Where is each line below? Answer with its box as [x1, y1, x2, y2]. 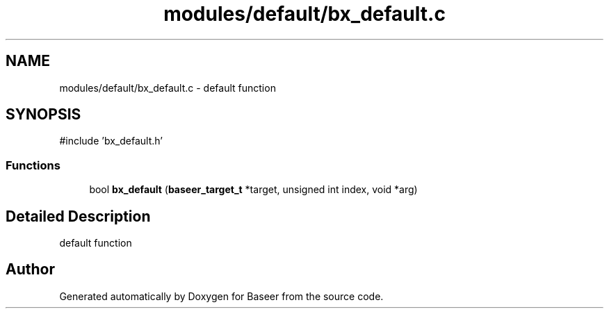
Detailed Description [6, 207, 151, 225]
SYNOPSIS [6, 106, 81, 124]
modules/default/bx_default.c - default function [59, 81, 276, 94]
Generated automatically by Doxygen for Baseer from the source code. [59, 290, 384, 302]
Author [6, 261, 55, 279]
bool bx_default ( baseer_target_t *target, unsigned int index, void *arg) [89, 183, 418, 196]
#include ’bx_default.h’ [59, 135, 163, 147]
